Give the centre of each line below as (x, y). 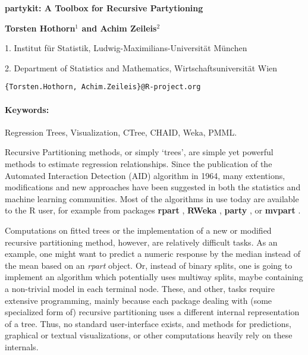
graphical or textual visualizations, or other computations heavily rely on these (149, 335)
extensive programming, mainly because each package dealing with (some (139, 300)
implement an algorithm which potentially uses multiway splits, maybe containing (154, 277)
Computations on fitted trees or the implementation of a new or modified (138, 230)
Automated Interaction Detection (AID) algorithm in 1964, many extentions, (145, 175)
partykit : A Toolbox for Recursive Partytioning (104, 8)
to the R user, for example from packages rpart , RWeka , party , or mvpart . (153, 210)
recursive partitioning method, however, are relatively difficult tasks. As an (141, 242)
